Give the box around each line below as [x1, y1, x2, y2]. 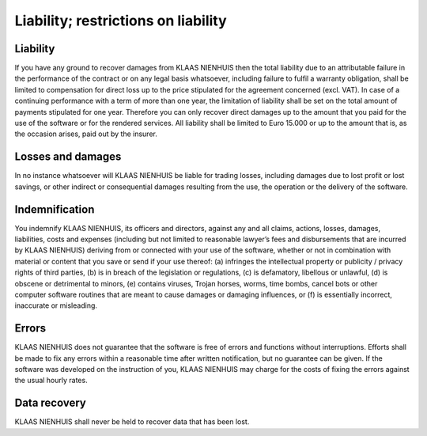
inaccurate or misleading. [14, 301, 98, 310]
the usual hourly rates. [14, 376, 88, 385]
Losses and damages [14, 150, 122, 164]
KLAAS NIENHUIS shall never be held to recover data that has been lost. [14, 417, 250, 427]
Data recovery [14, 396, 86, 410]
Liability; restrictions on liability [14, 12, 227, 29]
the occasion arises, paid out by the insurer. [14, 129, 157, 138]
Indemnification [14, 203, 95, 216]
